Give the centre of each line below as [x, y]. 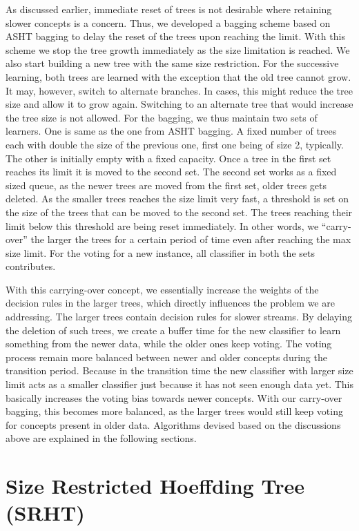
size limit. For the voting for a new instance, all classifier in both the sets [160, 252]
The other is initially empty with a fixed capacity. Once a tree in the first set [168, 158]
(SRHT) [45, 513]
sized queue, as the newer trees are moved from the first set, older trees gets [166, 185]
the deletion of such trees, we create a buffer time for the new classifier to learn [173, 330]
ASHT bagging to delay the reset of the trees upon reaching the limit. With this [175, 36]
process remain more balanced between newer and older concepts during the [166, 357]
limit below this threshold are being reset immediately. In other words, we [162, 225]
